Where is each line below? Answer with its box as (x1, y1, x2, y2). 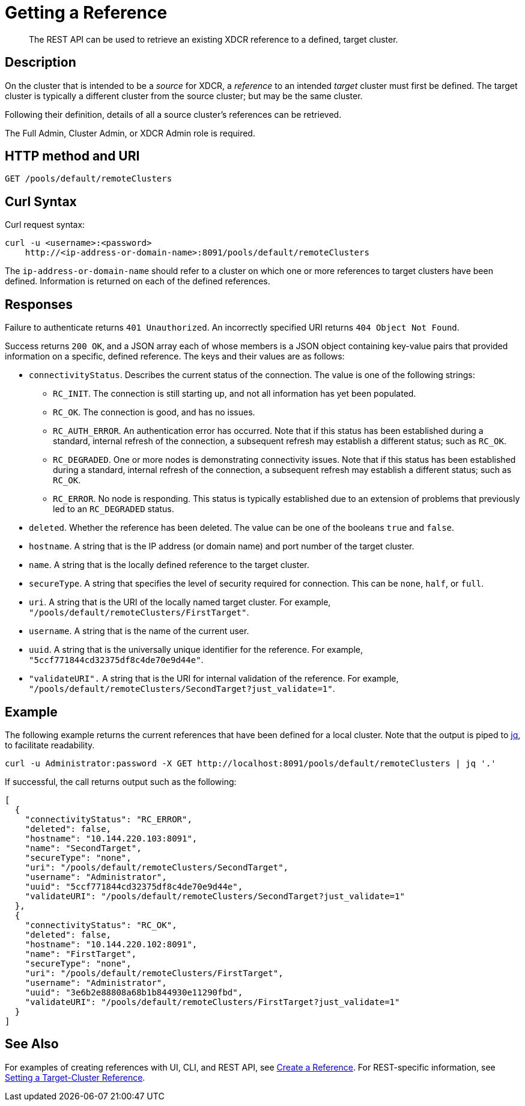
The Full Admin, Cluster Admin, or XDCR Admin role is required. (5, 127, 255, 138)
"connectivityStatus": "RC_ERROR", (25, 814, 192, 824)
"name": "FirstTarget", (25, 949, 137, 959)
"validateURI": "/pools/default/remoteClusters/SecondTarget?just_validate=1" (25, 891, 405, 901)
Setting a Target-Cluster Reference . (5, 1072, 145, 1083)
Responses (5, 296, 73, 312)
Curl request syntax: (5, 219, 85, 230)
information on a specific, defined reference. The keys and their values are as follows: (5, 351, 345, 362)
